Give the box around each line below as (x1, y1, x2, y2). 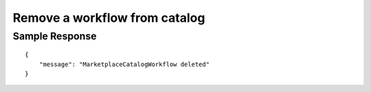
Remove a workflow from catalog (12, 10, 205, 25)
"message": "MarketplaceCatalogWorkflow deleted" (38, 60, 210, 68)
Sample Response (12, 30, 97, 42)
